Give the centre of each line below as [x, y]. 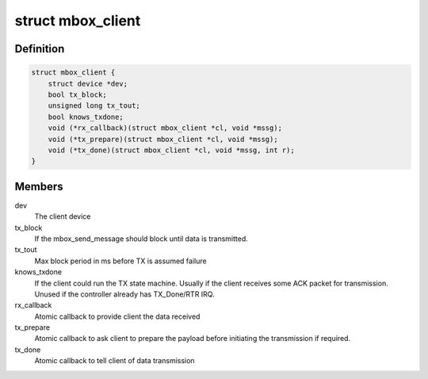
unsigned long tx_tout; [94, 106]
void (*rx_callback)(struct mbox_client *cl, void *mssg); [165, 128]
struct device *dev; [88, 84]
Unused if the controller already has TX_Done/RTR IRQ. [124, 294]
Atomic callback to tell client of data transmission [115, 361]
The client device [63, 216]
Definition [40, 49]
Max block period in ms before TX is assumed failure [120, 261]
